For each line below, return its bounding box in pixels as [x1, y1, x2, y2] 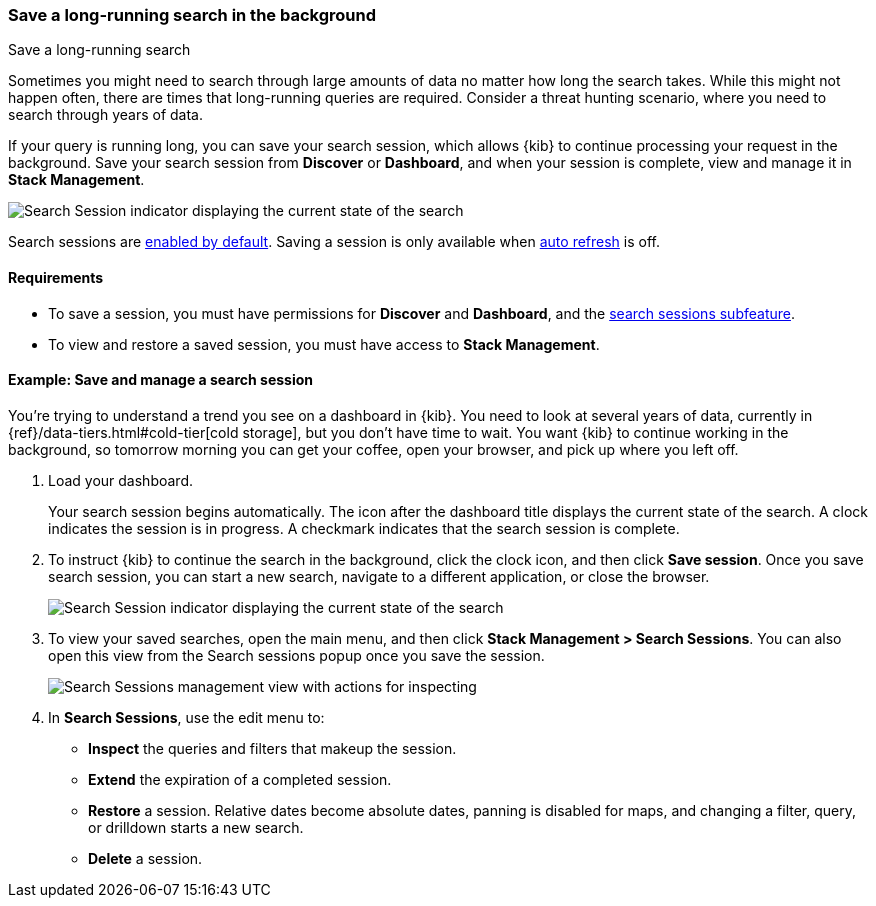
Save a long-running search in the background [8, 5, 376, 25]
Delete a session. [88, 849, 203, 867]
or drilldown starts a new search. [88, 818, 304, 836]
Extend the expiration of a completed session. [88, 770, 392, 788]
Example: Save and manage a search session [8, 371, 314, 389]
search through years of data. [8, 106, 204, 124]
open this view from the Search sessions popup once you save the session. [48, 646, 545, 664]
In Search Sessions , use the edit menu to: [48, 708, 325, 726]
